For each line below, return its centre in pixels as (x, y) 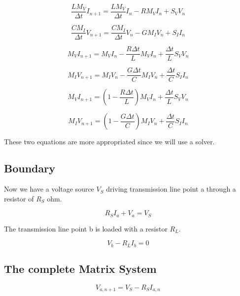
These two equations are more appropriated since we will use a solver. (109, 142)
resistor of (19, 198)
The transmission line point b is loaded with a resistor (86, 228)
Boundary (30, 168)
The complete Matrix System (80, 269)
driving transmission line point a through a (171, 189)
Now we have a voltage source (49, 189)
